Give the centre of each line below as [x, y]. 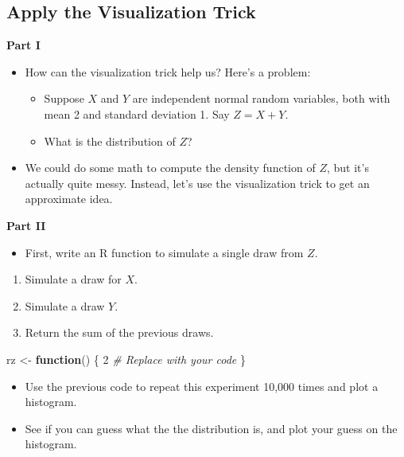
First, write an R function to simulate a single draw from [164, 252]
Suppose [64, 98]
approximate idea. [69, 199]
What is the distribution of [110, 141]
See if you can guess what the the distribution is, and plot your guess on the [211, 428]
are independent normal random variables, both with [261, 98]
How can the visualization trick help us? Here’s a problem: [168, 71]
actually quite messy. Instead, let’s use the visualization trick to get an [197, 183]
